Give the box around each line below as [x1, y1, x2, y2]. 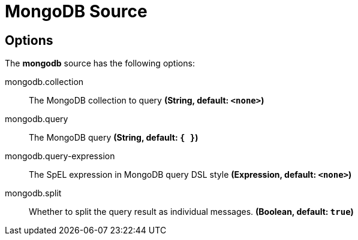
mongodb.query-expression [5, 151, 115, 162]
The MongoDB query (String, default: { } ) [29, 132, 198, 143]
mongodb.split [5, 188, 62, 199]
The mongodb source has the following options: [5, 58, 195, 69]
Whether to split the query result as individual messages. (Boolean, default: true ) [29, 206, 354, 217]
